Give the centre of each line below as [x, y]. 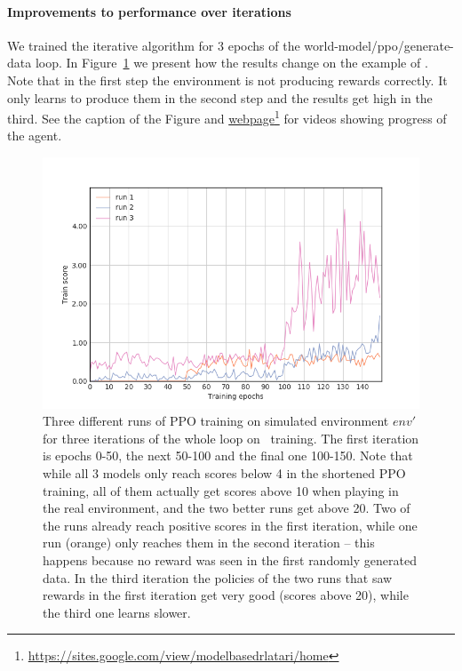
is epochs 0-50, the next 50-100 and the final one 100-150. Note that [228, 455]
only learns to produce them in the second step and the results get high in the [220, 97]
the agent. [35, 136]
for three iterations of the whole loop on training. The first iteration [231, 438]
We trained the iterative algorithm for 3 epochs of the [154, 45]
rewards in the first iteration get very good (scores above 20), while [226, 595]
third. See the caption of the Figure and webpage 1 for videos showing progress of [227, 117]
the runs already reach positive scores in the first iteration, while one [230, 525]
